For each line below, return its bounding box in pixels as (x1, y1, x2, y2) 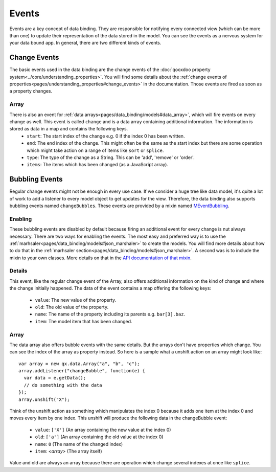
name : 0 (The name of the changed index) (35, 441, 123, 447)
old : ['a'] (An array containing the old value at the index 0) (35, 434, 164, 440)
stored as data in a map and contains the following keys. (9, 126, 128, 132)
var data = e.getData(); (24, 375, 86, 381)
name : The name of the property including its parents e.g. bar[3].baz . (35, 311, 186, 317)
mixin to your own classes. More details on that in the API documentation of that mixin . (9, 255, 192, 261)
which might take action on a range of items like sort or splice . (27, 147, 164, 153)
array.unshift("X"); (18, 396, 70, 402)
